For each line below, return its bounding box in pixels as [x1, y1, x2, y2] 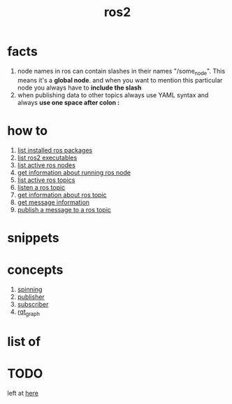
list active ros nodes [17, 160, 75, 169]
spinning [17, 285, 43, 293]
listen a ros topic [17, 183, 66, 191]
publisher [17, 292, 45, 301]
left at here [7, 389, 38, 397]
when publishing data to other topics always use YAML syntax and [17, 90, 209, 99]
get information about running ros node [17, 168, 131, 176]
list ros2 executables [17, 153, 78, 162]
